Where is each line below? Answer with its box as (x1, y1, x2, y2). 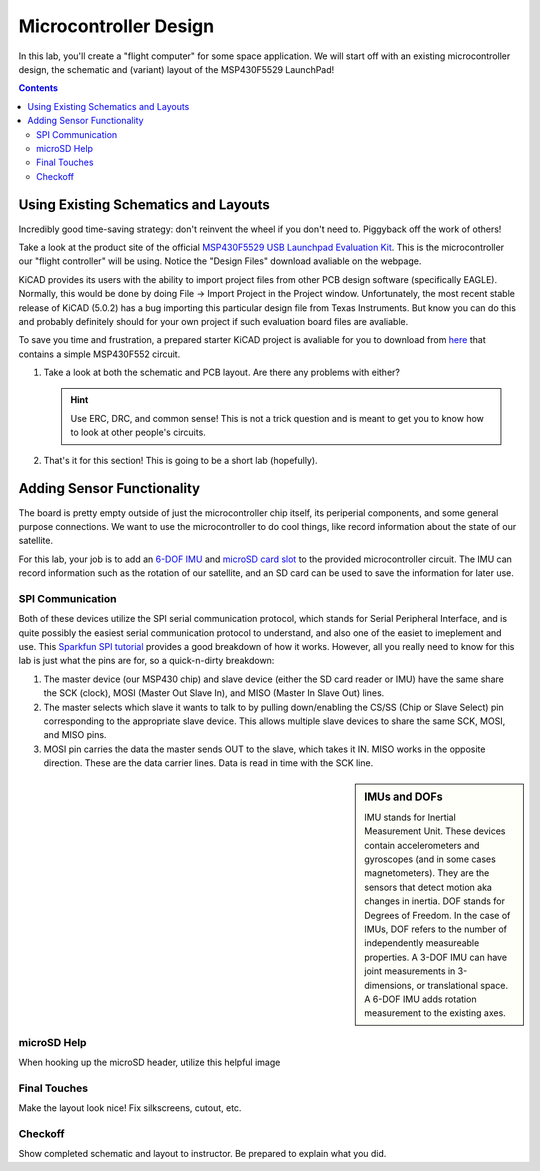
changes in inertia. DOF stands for (364, 895, 505, 907)
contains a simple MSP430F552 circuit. (18, 348, 181, 360)
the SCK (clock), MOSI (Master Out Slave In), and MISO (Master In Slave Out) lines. (43, 687, 385, 699)
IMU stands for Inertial (364, 811, 457, 823)
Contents (18, 82, 59, 94)
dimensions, (364, 979, 415, 991)
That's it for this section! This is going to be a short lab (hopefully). (43, 454, 319, 466)
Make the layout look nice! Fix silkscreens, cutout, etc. (18, 1102, 242, 1114)
